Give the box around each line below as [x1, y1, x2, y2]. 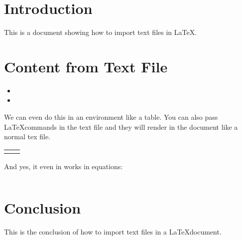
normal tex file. [4, 131, 50, 142]
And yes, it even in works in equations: [4, 161, 123, 171]
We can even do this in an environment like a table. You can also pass [4, 112, 218, 122]
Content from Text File [4, 56, 168, 76]
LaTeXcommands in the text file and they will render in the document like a [4, 121, 238, 132]
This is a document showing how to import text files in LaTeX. [4, 27, 197, 37]
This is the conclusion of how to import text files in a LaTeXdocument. [4, 226, 222, 237]
